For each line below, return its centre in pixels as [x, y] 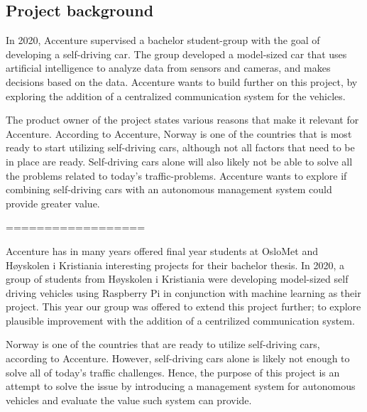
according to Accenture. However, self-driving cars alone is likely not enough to [178, 358]
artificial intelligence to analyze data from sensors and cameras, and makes [168, 68]
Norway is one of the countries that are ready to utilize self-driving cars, [163, 344]
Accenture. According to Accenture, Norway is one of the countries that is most [179, 133]
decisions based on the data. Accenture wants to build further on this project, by [182, 81]
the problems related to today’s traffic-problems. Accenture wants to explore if [176, 175]
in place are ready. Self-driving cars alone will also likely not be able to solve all [179, 161]
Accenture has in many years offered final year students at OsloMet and [162, 250]
